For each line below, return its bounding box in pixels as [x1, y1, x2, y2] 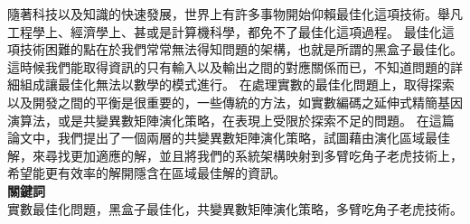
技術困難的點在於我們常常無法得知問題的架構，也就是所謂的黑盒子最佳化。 [19, 40, 463, 59]
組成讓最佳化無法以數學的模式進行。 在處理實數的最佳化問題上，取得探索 [19, 75, 455, 94]
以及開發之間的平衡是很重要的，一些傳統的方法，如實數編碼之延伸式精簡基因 [7, 92, 463, 111]
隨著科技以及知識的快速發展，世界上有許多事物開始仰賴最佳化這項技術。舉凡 [7, 5, 463, 23]
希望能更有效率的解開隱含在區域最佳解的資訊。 [7, 163, 286, 182]
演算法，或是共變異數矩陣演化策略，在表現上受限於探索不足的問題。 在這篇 [7, 110, 455, 129]
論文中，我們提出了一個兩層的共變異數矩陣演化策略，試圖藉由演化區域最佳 [7, 128, 450, 147]
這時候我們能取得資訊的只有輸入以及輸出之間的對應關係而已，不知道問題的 [7, 57, 450, 76]
